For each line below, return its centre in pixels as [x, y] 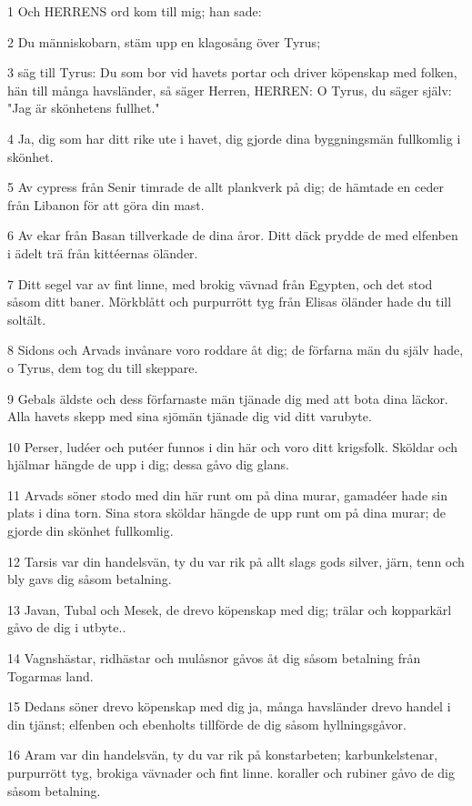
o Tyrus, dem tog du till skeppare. [103, 367]
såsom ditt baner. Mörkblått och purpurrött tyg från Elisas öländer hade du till [230, 302]
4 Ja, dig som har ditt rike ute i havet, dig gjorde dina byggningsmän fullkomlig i [234, 138]
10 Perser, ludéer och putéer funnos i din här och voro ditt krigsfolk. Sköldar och [233, 446]
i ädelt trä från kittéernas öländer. [103, 252]
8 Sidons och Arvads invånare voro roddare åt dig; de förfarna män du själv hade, [236, 350]
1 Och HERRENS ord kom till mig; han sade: [135, 11]
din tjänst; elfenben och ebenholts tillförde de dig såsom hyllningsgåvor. [207, 724]
